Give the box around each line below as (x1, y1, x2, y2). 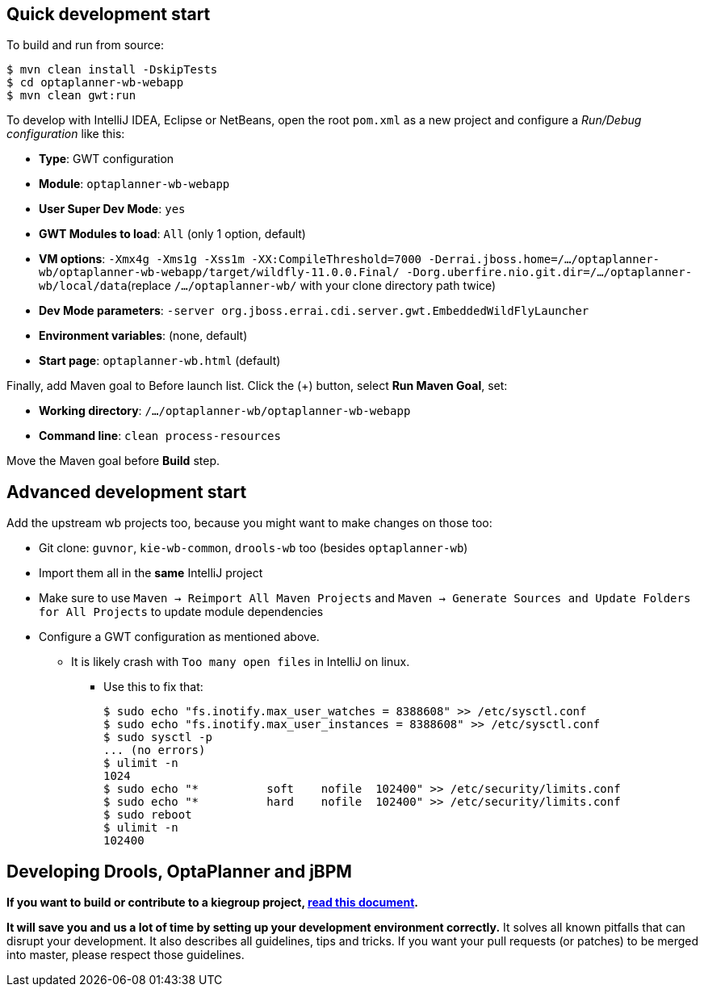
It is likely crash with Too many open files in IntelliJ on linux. (71, 655, 410, 669)
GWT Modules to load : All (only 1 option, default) (39, 227, 306, 241)
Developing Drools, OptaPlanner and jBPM (6, 861, 352, 882)
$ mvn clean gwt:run (6, 89, 136, 103)
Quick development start (6, 4, 211, 24)
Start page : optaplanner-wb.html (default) (39, 354, 281, 368)
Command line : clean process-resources (39, 429, 281, 443)
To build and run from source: (6, 38, 164, 52)
